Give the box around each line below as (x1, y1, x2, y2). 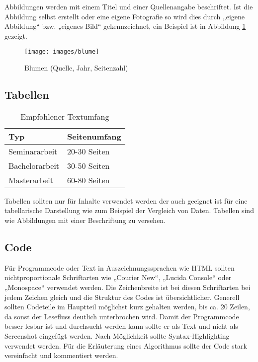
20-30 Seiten (67, 145, 110, 157)
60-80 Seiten (67, 174, 110, 186)
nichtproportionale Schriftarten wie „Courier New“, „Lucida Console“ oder (4, 272, 232, 283)
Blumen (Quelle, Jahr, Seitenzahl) (24, 63, 128, 73)
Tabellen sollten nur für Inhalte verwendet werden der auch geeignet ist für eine (4, 195, 248, 206)
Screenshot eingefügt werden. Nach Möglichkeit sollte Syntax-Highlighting (4, 330, 230, 341)
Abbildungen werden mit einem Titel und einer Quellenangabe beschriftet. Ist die (4, 1, 253, 11)
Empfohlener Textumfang (20, 110, 109, 122)
